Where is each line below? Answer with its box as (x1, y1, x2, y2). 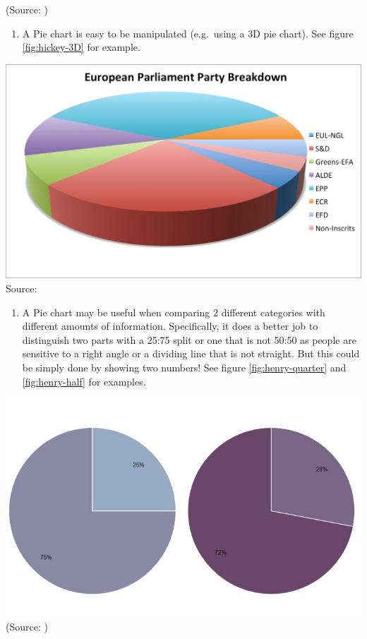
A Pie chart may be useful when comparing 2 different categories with (22, 304, 325, 319)
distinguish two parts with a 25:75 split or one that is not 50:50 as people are (22, 332, 356, 347)
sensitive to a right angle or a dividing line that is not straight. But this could (22, 346, 360, 361)
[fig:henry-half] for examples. (22, 374, 146, 388)
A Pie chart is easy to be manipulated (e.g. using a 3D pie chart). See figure (22, 25, 354, 40)
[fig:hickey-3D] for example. (22, 40, 140, 54)
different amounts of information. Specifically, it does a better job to (22, 318, 318, 333)
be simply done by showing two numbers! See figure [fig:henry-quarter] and (22, 360, 347, 375)
